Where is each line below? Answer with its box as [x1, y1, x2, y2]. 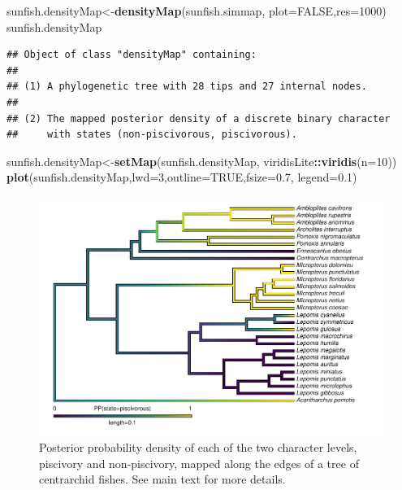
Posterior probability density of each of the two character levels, [39, 439, 357, 456]
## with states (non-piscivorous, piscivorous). [6, 129, 297, 141]
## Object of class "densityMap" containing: [6, 49, 257, 61]
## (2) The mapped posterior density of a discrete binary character [6, 112, 391, 125]
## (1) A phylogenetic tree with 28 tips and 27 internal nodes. [6, 81, 367, 93]
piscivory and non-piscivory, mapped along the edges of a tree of [39, 454, 359, 471]
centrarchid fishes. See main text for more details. [39, 470, 286, 488]
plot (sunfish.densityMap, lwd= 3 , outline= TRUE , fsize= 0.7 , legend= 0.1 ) [6, 168, 357, 186]
